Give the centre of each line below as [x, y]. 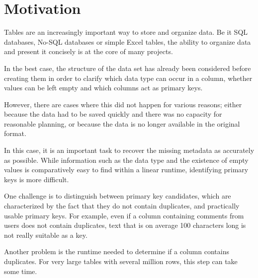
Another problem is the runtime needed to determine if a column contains [117, 251]
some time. [21, 271]
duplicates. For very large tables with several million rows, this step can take [121, 261]
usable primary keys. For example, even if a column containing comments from [124, 215]
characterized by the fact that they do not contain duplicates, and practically [122, 206]
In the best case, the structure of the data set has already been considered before [128, 68]
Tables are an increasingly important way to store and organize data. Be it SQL [126, 32]
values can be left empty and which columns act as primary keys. [103, 88]
